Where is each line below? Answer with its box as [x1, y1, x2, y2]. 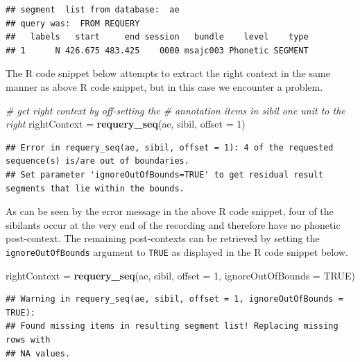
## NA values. [6, 348, 71, 359]
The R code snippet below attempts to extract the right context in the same [6, 66, 330, 80]
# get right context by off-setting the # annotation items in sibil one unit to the [6, 103, 345, 117]
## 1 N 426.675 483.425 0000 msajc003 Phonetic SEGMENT [6, 45, 309, 55]
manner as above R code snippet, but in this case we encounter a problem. [6, 79, 323, 94]
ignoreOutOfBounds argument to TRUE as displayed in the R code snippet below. [6, 244, 348, 259]
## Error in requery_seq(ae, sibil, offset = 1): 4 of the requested [6, 142, 334, 153]
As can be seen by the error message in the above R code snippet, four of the [6, 204, 334, 218]
